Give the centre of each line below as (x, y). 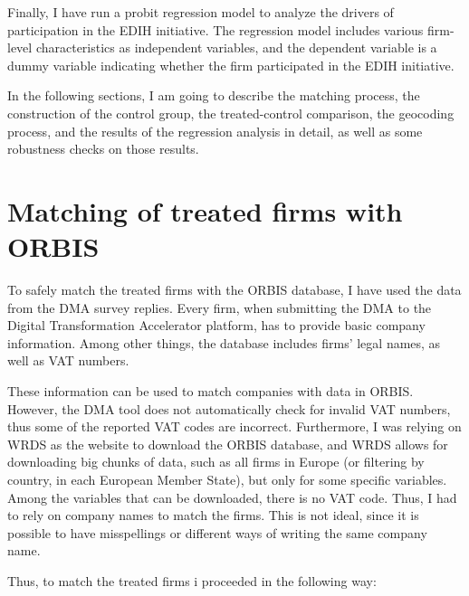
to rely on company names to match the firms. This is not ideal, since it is (213, 515)
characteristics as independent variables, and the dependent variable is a (236, 47)
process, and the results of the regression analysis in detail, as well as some (215, 131)
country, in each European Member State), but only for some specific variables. (227, 479)
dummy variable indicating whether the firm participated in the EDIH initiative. (231, 65)
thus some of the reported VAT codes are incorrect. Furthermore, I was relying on (234, 426)
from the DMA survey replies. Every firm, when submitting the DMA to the (220, 307)
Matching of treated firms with (205, 210)
